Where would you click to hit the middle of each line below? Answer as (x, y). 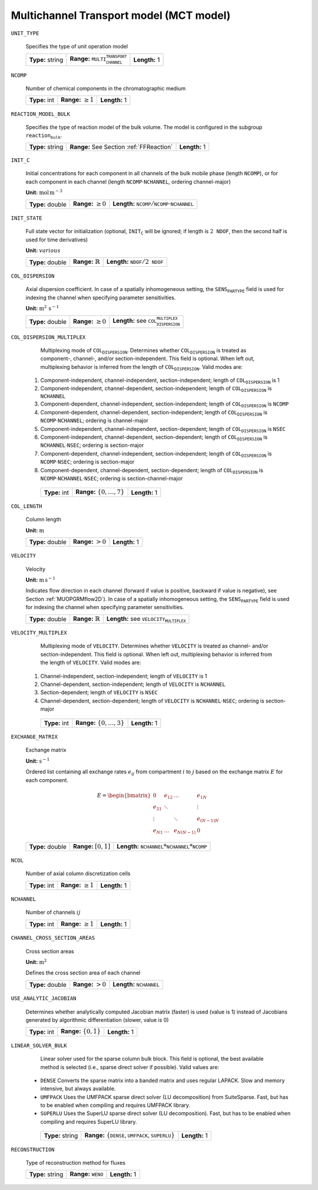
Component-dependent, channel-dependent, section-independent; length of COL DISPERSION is (154, 413)
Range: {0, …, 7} (100, 492)
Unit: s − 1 (38, 761)
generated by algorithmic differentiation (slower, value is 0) (97, 1020)
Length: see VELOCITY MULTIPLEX (146, 619)
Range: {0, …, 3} (100, 722)
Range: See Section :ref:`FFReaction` (121, 146)
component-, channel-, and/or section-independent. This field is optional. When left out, (148, 359)
